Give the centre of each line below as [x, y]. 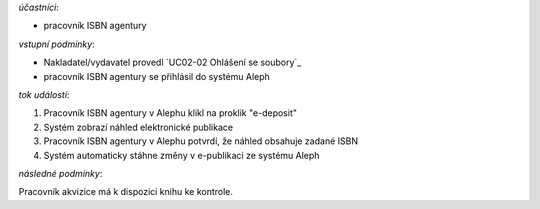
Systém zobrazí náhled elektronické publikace [138, 127]
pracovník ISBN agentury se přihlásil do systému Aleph [156, 76]
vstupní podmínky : [56, 44]
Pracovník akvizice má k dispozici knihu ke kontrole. [126, 192]
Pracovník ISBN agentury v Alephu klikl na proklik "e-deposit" [170, 113]
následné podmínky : [60, 173]
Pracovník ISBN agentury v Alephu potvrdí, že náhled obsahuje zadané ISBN [201, 141]
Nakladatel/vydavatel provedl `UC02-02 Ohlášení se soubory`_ [172, 62]
